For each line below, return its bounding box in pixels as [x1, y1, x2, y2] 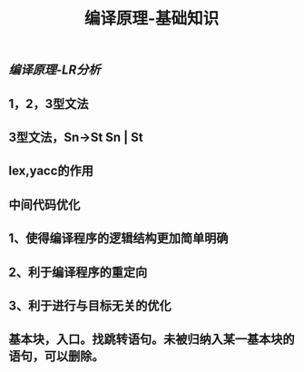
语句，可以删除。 [8, 348, 104, 364]
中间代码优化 [8, 197, 81, 212]
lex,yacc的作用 [8, 163, 94, 179]
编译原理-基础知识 [83, 8, 220, 29]
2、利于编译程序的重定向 [8, 264, 148, 279]
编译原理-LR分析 [8, 63, 101, 78]
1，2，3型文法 [8, 96, 89, 112]
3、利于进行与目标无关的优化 [8, 298, 172, 313]
